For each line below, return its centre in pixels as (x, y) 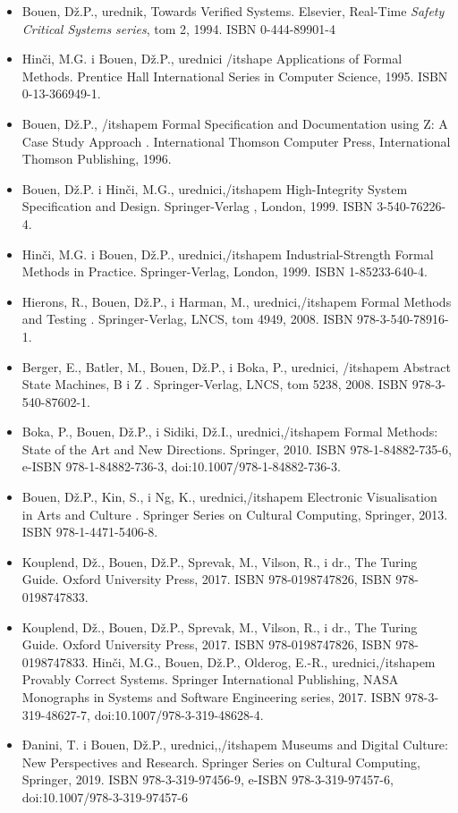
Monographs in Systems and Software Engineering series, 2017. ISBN (212, 697)
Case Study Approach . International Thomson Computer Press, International (236, 141)
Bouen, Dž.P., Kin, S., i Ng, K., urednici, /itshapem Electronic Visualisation (229, 497)
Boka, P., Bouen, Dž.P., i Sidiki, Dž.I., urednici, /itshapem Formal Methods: (230, 432)
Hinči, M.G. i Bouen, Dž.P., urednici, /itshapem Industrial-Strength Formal (228, 254)
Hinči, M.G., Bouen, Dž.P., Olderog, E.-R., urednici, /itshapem (264, 661)
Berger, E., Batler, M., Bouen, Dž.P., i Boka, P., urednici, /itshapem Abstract (236, 366)
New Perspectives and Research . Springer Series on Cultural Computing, (221, 762)
